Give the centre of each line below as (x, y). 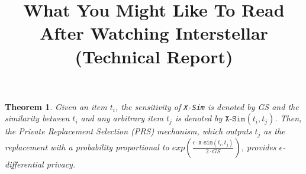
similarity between (37, 118)
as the (274, 131)
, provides (259, 146)
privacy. (61, 164)
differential (24, 164)
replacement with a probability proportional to (87, 146)
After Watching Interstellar (154, 33)
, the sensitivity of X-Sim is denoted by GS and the (207, 106)
